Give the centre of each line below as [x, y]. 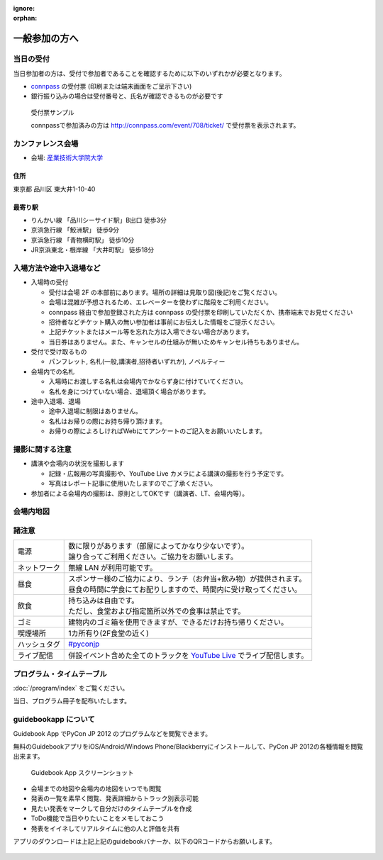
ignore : [24, 8]
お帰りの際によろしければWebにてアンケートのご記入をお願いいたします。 [157, 431]
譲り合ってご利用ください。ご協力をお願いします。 [153, 557]
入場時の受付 [50, 282]
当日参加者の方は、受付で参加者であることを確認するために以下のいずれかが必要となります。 [150, 73]
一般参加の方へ [46, 39]
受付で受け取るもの [59, 352]
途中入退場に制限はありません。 [95, 411]
